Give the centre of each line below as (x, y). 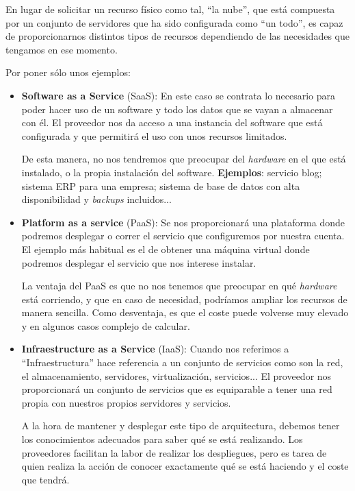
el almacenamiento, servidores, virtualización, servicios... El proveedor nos (176, 375)
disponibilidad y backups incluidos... (96, 199)
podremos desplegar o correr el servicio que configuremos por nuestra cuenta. (183, 236)
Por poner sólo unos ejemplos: (68, 72)
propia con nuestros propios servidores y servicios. (126, 402)
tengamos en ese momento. (62, 49)
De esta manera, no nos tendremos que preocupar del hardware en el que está (184, 159)
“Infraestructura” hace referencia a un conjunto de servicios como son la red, (182, 362)
